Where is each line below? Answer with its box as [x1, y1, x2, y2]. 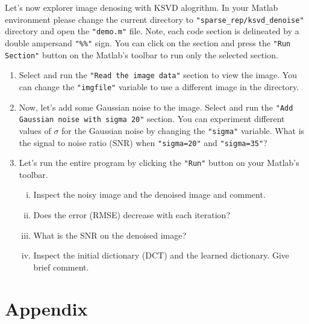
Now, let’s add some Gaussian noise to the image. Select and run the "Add [19, 100, 293, 113]
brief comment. [33, 260, 89, 273]
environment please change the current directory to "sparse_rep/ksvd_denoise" [5, 13, 304, 25]
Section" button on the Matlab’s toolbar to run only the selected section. [5, 48, 278, 61]
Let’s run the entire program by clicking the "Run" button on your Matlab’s [19, 156, 299, 169]
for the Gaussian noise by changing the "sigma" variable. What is [61, 124, 305, 136]
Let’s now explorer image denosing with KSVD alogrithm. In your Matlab [5, 1, 278, 13]
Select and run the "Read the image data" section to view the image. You [19, 69, 297, 81]
